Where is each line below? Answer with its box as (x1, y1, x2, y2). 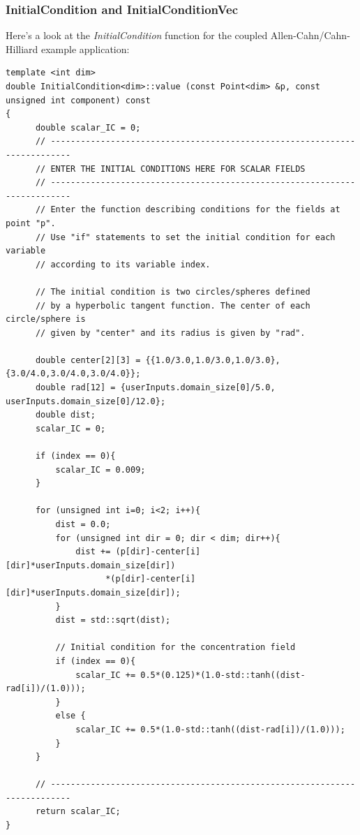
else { (55, 711, 86, 721)
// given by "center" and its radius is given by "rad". (35, 327, 306, 338)
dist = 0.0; (55, 519, 111, 529)
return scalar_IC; (35, 806, 121, 817)
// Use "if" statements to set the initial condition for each (35, 232, 336, 242)
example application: (41, 41, 130, 56)
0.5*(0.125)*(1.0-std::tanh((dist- (140, 670, 306, 680)
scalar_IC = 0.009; (55, 464, 146, 475)
